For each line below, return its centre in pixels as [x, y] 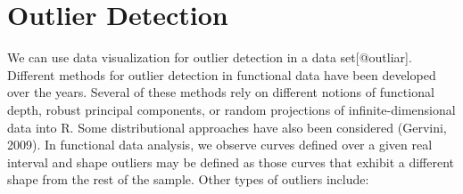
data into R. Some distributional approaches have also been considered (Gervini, [227, 127]
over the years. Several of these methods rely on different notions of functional [221, 92]
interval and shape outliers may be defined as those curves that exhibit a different [231, 162]
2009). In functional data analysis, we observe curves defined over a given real [220, 145]
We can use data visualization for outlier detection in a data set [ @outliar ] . [210, 57]
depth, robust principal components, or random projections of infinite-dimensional [231, 109]
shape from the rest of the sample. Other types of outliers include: [188, 179]
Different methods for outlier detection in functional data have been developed [222, 74]
